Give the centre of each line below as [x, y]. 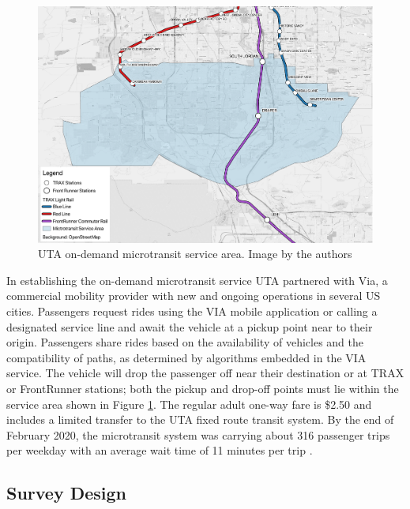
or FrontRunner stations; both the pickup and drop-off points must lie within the [203, 388]
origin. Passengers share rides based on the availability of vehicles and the [185, 342]
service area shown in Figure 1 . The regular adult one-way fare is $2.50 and [189, 404]
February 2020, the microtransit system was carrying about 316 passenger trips [198, 434]
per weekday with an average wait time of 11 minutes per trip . [160, 450]
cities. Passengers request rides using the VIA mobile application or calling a [192, 311]
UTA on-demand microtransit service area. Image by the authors [195, 254]
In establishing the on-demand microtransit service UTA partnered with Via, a [197, 280]
